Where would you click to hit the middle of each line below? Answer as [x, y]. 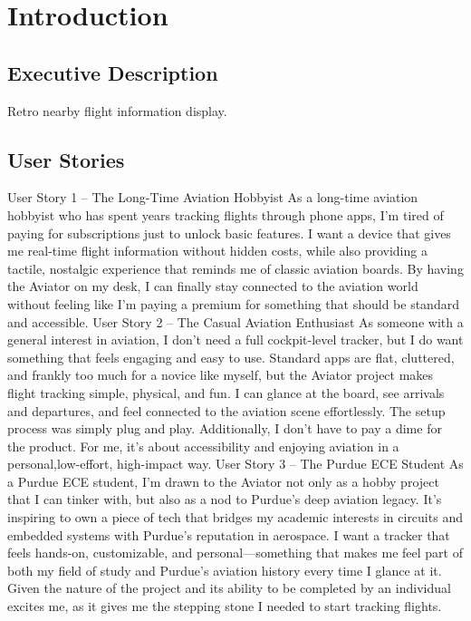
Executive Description [113, 72]
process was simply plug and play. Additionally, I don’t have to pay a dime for [225, 428]
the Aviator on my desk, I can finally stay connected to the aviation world [213, 286]
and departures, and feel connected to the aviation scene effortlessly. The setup [226, 410]
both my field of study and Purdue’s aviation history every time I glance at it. [225, 570]
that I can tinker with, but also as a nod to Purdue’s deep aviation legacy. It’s [225, 499]
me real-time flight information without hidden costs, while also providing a [217, 251]
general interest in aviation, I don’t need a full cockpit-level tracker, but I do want [235, 340]
